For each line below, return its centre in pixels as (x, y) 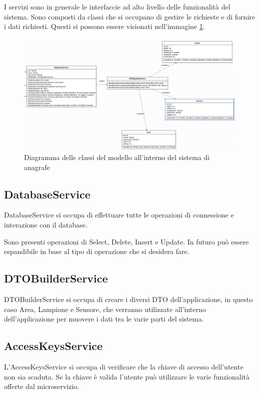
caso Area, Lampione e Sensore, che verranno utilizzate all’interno (105, 309)
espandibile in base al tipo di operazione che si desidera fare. (97, 251)
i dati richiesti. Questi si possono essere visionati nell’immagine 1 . (104, 26)
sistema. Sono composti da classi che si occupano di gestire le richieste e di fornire (129, 16)
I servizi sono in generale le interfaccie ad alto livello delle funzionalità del (117, 6)
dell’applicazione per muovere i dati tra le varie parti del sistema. (104, 319)
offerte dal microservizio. (42, 386)
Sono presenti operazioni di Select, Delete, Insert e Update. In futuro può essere (126, 241)
